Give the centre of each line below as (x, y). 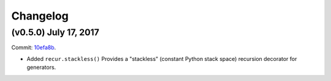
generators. (41, 68)
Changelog (40, 16)
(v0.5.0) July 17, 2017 (55, 32)
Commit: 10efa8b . (34, 48)
